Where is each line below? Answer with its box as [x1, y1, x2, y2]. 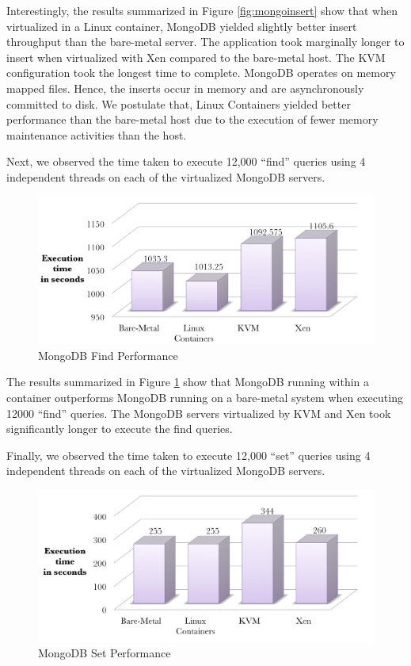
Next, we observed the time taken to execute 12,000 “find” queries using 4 [6, 153, 366, 170]
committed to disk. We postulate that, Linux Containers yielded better [6, 95, 351, 112]
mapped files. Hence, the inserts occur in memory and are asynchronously [6, 79, 364, 96]
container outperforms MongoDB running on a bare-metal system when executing [6, 389, 403, 406]
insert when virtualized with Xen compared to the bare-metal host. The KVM [6, 48, 386, 65]
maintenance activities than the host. [6, 126, 187, 143]
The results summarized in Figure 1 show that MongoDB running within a [6, 373, 370, 390]
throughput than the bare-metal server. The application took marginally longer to [6, 33, 405, 50]
